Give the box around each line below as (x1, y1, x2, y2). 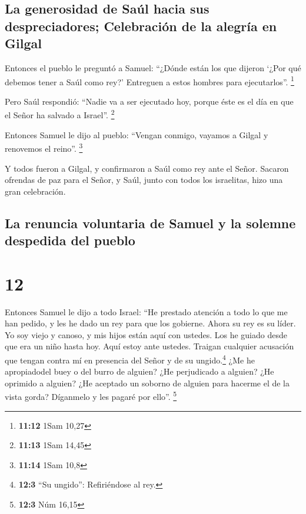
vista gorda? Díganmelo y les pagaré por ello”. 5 (5, 389, 177, 403)
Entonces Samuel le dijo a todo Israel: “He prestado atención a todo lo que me (5, 305, 288, 318)
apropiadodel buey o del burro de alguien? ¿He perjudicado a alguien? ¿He (5, 365, 274, 378)
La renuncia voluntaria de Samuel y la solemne (5, 213, 296, 232)
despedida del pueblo (5, 231, 135, 249)
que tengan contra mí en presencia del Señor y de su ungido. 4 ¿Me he (5, 352, 255, 366)
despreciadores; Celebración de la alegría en (5, 16, 277, 35)
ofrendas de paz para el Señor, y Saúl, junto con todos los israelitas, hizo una (5, 173, 283, 186)
